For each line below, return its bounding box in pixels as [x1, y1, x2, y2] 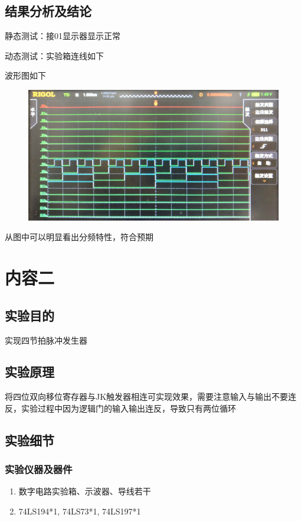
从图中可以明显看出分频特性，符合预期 [5, 231, 153, 243]
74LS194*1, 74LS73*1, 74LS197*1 [18, 505, 141, 517]
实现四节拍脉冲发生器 [5, 334, 87, 346]
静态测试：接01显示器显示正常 [5, 30, 120, 42]
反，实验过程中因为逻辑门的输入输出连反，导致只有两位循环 [5, 402, 236, 414]
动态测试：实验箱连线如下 [5, 49, 104, 62]
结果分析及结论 [5, 2, 91, 20]
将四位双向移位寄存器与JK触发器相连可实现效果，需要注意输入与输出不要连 [5, 390, 297, 403]
